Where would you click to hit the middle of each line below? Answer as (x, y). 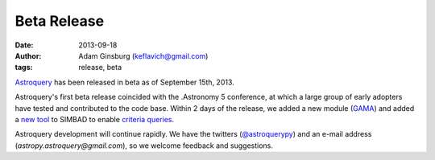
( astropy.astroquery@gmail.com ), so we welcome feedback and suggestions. (144, 146)
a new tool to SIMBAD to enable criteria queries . (95, 119)
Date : (24, 45)
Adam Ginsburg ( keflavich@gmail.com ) (143, 55)
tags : (24, 68)
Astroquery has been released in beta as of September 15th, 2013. (125, 82)
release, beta (100, 68)
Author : (28, 55)
